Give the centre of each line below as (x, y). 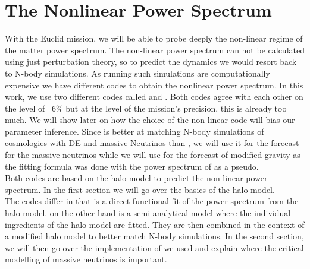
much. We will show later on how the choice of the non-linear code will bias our (150, 120)
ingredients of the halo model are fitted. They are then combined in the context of (155, 224)
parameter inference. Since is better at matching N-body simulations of (134, 131)
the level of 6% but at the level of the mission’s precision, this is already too (146, 108)
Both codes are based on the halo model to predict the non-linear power (136, 178)
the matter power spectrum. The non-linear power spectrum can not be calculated (155, 50)
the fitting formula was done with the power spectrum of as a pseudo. (132, 166)
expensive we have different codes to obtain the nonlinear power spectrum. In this (154, 85)
